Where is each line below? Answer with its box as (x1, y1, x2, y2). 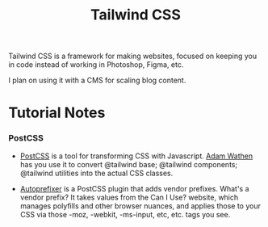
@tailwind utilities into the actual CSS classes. (19, 168, 174, 178)
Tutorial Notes (8, 103, 106, 122)
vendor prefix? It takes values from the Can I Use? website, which (19, 192, 239, 202)
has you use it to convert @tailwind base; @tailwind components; (19, 159, 238, 169)
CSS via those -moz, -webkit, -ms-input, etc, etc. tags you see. (19, 209, 231, 219)
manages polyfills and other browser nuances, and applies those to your (19, 200, 261, 211)
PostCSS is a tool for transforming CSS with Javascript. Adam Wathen (19, 151, 253, 161)
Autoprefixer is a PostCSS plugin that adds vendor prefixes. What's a (19, 183, 249, 193)
